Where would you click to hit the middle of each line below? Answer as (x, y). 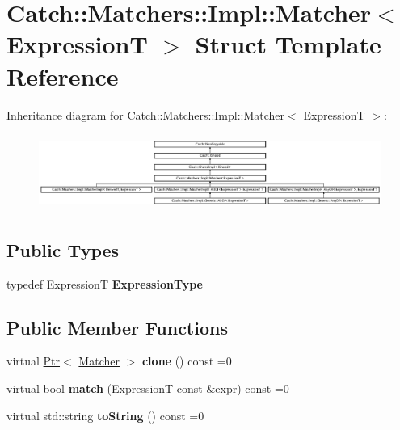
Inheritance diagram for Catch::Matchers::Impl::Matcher (146, 114)
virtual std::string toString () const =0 (105, 415)
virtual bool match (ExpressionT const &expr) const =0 (148, 388)
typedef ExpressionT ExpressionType (105, 283)
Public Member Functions (117, 327)
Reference (63, 76)
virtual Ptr (34, 361)
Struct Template (288, 44)
